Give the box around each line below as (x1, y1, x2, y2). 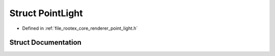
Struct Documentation (9, 38, 81, 47)
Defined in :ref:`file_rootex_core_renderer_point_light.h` (22, 25, 138, 31)
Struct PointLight (9, 8, 84, 19)
